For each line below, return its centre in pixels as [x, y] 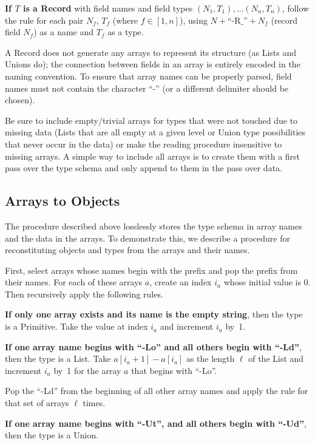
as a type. [126, 32]
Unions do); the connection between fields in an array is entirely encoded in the [153, 64]
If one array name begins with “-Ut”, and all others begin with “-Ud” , [156, 423]
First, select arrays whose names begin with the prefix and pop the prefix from [151, 270]
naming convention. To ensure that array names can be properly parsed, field [148, 76]
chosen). [20, 100]
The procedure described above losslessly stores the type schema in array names [154, 226]
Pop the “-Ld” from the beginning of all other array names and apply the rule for [157, 391]
